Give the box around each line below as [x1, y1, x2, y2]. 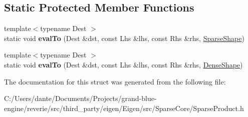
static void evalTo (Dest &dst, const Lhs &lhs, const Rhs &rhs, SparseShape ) [4, 32, 244, 43]
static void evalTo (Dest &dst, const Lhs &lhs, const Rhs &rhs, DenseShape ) [4, 59, 243, 69]
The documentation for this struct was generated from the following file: [4, 76, 226, 86]
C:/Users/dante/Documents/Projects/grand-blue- [4, 93, 157, 103]
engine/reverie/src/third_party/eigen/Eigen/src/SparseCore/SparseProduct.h [4, 102, 244, 113]
